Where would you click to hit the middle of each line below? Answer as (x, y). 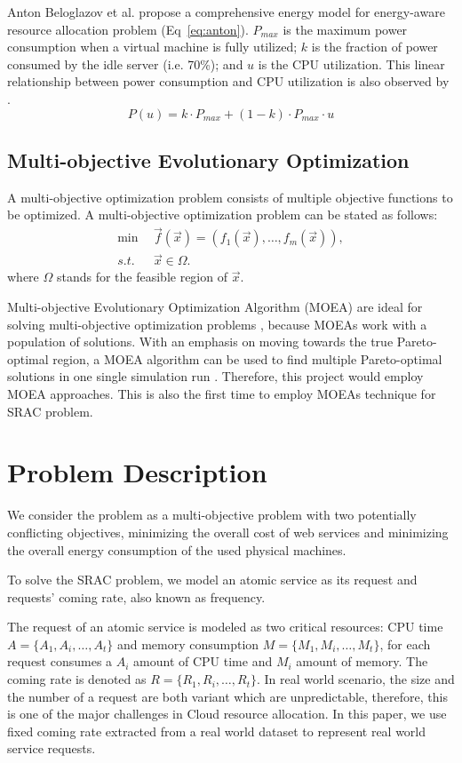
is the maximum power (345, 29)
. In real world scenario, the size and (356, 679)
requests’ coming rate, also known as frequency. (136, 596)
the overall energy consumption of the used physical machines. (177, 549)
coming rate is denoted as (77, 679)
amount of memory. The (362, 661)
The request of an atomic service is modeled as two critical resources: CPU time (225, 627)
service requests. (52, 748)
